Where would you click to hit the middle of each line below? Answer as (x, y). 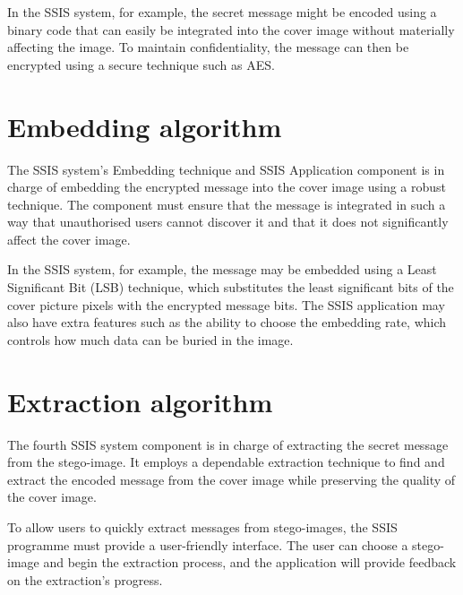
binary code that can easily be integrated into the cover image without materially (231, 29)
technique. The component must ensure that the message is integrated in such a (227, 204)
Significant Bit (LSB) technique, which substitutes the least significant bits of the (231, 287)
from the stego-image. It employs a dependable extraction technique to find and (226, 462)
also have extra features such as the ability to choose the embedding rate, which (227, 322)
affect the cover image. (69, 239)
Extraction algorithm (140, 401)
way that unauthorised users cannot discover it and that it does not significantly (228, 222)
